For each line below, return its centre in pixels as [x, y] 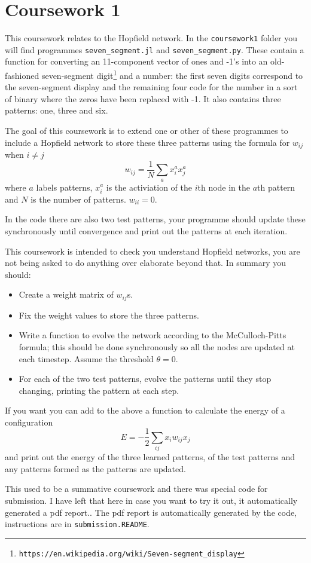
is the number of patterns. [78, 199]
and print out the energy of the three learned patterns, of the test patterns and [150, 457]
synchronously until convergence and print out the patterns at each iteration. [146, 230]
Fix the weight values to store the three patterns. [109, 315]
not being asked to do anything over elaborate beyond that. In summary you [146, 263]
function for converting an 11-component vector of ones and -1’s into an [136, 61]
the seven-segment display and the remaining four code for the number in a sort [151, 87]
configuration [29, 422]
